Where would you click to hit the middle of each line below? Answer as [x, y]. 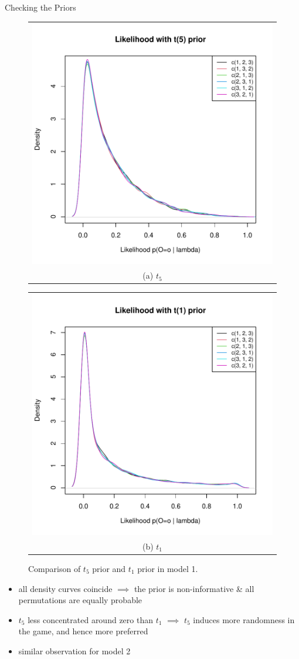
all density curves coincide [65, 588]
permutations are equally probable [80, 600]
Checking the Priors [40, 7]
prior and [109, 568]
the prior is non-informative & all [194, 588]
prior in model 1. [168, 568]
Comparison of [55, 568]
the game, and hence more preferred [83, 631]
